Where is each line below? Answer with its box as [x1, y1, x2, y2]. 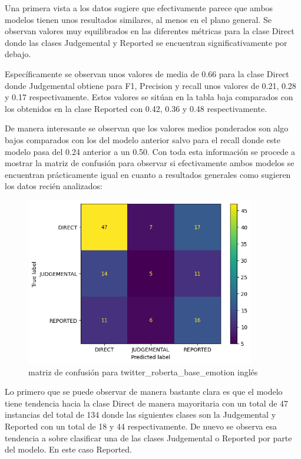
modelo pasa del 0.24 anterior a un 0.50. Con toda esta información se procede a [5, 145, 296, 157]
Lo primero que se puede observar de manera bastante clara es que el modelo [5, 385, 283, 398]
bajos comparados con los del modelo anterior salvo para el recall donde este [5, 133, 280, 146]
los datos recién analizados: [5, 180, 102, 192]
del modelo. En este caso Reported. [5, 443, 133, 455]
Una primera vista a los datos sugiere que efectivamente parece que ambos [5, 2, 273, 14]
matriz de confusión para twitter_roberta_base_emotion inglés [28, 365, 258, 378]
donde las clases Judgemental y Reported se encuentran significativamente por [5, 36, 287, 48]
